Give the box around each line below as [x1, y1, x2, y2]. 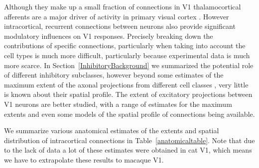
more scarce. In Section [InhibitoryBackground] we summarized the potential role [4, 60, 254, 70]
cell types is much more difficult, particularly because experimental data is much [4, 50, 250, 60]
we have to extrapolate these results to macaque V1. [4, 154, 164, 165]
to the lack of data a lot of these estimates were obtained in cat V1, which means [4, 145, 252, 155]
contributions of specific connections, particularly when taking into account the [4, 40, 246, 51]
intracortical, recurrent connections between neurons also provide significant [4, 21, 236, 31]
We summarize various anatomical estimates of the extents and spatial [4, 125, 219, 136]
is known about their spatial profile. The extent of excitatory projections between [4, 89, 253, 99]
